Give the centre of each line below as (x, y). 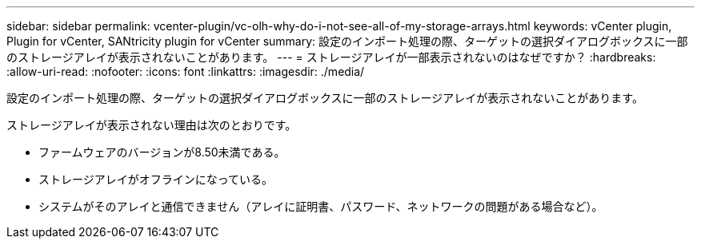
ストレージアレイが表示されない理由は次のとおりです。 (152, 125)
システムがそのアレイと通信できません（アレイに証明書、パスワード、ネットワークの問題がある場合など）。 (321, 206)
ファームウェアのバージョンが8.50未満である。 (162, 152)
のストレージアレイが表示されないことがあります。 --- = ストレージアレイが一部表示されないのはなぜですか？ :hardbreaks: (331, 57)
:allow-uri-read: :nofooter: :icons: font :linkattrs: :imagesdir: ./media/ (186, 71)
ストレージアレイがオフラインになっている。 (156, 179)
